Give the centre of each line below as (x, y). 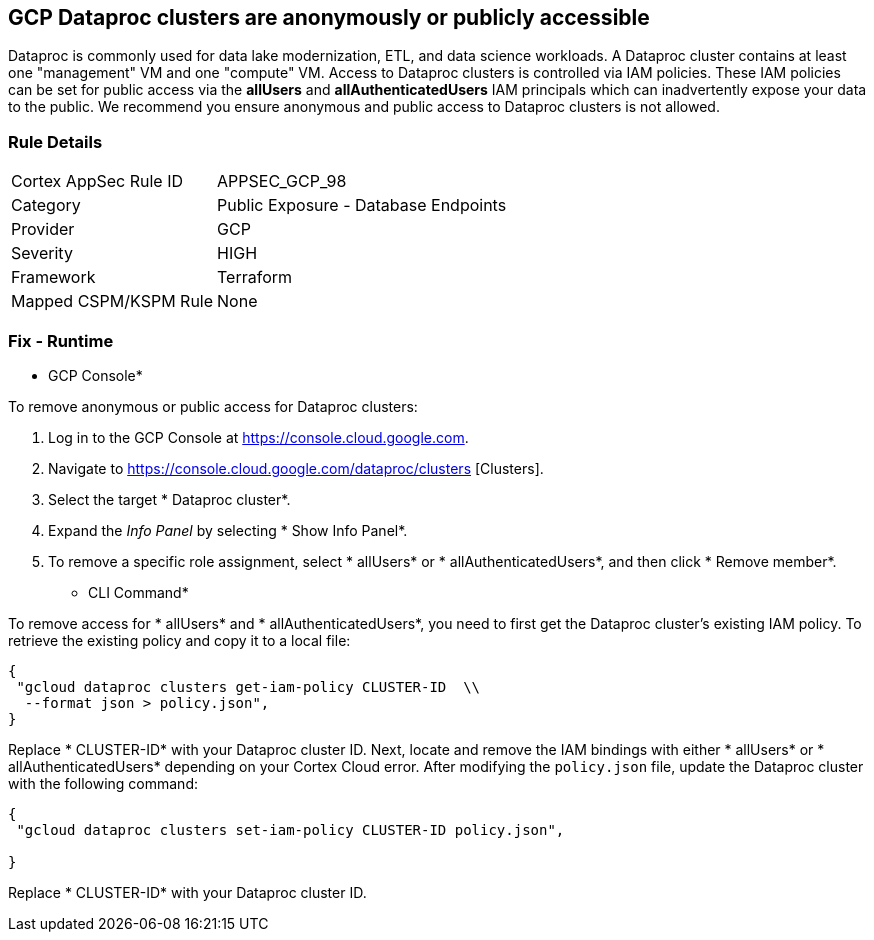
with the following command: (103, 783)
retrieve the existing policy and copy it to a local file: (179, 640)
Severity (42, 253)
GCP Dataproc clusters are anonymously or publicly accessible (329, 17)
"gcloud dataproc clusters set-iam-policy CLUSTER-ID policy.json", (290, 829)
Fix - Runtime (61, 340)
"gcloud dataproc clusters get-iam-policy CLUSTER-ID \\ (248, 686)
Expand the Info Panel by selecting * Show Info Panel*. (228, 530)
